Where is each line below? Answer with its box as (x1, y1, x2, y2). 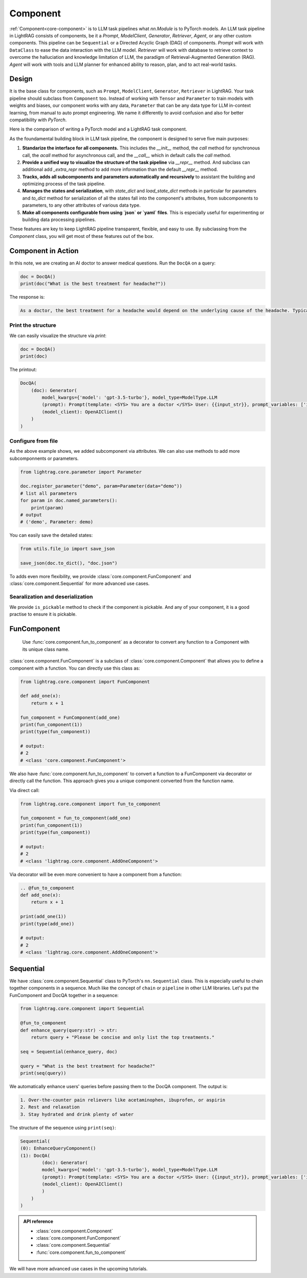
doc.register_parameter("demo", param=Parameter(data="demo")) (20, 483, 183, 489)
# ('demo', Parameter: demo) (20, 519, 94, 525)
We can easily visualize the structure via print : (9, 333, 107, 339)
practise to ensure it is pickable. (9, 611, 77, 617)
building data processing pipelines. (22, 216, 96, 223)
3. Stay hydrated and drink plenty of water (20, 1111, 134, 1117)
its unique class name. (22, 646, 70, 652)
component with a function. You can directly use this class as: (9, 665, 140, 671)
